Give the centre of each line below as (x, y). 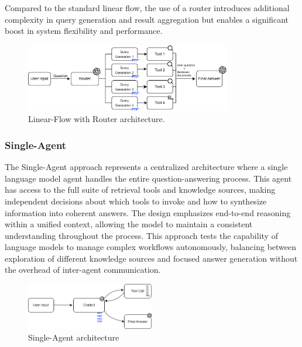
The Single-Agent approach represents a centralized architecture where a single (146, 167)
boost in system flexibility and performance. (84, 31)
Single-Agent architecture (74, 337)
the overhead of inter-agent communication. (83, 270)
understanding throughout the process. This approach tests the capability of (141, 235)
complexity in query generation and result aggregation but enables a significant (147, 19)
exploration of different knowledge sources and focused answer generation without (151, 258)
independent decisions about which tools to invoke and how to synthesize (136, 201)
